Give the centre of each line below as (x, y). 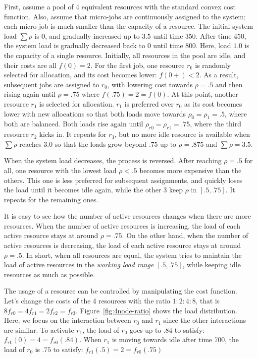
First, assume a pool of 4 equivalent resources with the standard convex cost (120, 6)
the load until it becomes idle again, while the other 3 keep (93, 190)
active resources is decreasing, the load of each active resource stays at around (123, 245)
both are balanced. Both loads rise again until (74, 124)
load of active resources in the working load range (79, 265)
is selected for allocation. (77, 103)
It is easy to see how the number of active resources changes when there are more (128, 216)
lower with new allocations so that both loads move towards (95, 113)
